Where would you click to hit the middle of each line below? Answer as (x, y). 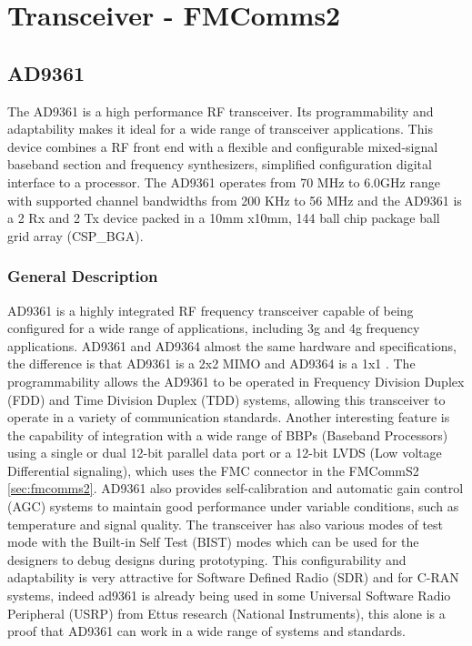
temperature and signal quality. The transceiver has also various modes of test (226, 524)
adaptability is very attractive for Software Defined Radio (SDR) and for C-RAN (233, 577)
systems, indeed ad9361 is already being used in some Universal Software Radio (229, 596)
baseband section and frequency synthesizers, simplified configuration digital (220, 164)
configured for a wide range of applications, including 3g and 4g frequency (214, 328)
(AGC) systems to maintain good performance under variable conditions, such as (233, 506)
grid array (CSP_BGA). (75, 235)
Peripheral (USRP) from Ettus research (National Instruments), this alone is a (226, 613)
